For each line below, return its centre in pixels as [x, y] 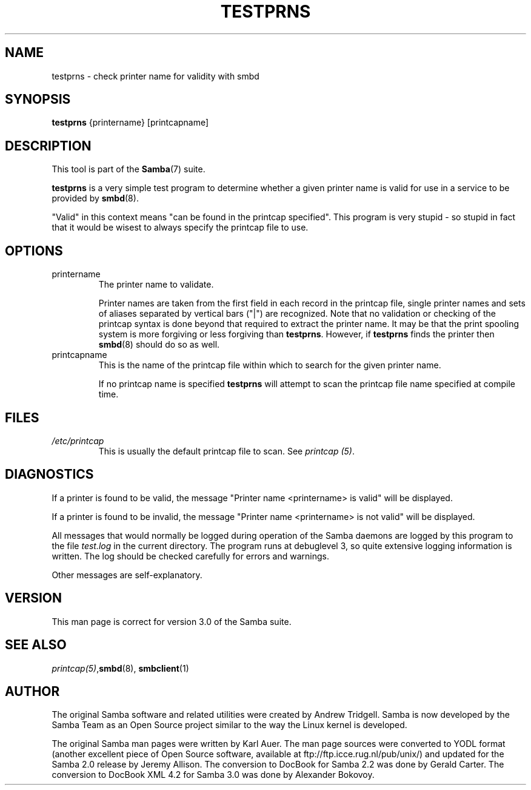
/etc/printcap [78, 441]
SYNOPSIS [38, 100]
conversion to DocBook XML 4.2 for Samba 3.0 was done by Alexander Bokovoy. [213, 775]
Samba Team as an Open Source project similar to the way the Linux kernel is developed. [229, 725]
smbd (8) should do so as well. [159, 345]
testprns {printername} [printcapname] [130, 123]
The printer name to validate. [156, 285]
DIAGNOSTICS [49, 474]
